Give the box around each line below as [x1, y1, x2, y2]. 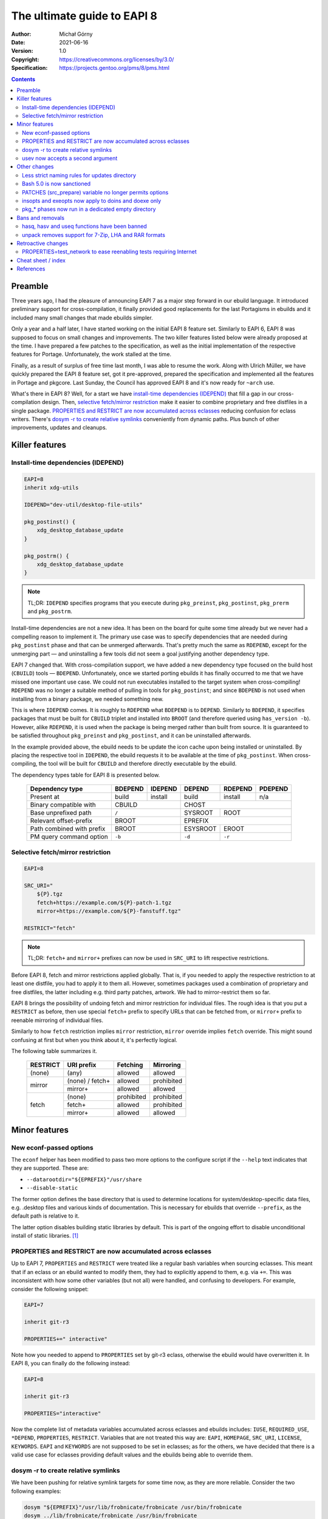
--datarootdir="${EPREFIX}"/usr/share [26, 1176, 142, 1183]
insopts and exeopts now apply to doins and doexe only [22, 197, 162, 204]
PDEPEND [259, 784, 289, 793]
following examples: [11, 1487, 61, 1495]
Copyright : [11, 55, 39, 63]
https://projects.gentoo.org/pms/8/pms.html [59, 64, 170, 72]
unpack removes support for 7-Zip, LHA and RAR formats [22, 231, 165, 238]
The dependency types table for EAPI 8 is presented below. [11, 771, 160, 778]
